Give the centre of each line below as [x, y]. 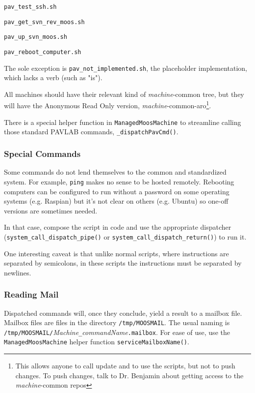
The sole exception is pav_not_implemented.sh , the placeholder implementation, [126, 68]
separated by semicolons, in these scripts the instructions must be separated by [123, 263]
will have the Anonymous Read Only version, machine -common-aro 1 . [108, 105]
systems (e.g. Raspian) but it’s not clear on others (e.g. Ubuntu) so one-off [116, 201]
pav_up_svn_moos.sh [36, 37]
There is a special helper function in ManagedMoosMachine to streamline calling [123, 122]
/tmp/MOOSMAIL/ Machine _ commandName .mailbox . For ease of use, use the [117, 332]
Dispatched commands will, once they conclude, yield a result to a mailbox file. [123, 313]
